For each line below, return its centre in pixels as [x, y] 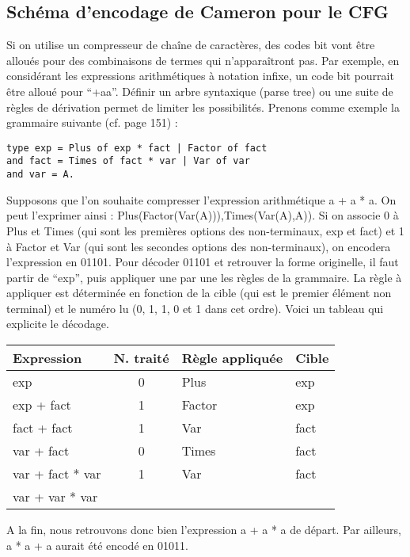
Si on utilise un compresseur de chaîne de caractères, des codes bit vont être [191, 45]
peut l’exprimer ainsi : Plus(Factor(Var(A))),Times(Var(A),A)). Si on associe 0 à [203, 215]
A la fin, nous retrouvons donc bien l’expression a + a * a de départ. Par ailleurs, [204, 530]
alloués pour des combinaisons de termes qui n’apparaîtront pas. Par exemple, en [203, 60]
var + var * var [55, 497]
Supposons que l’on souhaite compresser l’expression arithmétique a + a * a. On [201, 199]
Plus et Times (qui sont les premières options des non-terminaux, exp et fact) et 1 [205, 230]
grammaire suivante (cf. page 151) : [92, 122]
